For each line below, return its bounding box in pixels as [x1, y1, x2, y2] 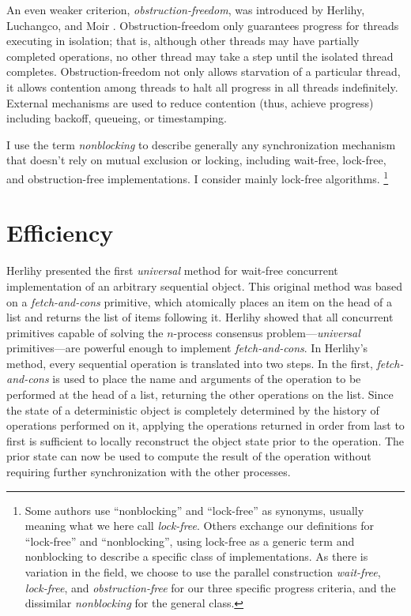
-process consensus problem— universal [173, 324, 360, 340]
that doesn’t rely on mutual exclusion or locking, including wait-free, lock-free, [6, 152, 386, 168]
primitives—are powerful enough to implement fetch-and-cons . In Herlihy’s [6, 340, 368, 356]
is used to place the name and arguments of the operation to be [52, 370, 361, 387]
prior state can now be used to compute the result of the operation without [6, 448, 371, 464]
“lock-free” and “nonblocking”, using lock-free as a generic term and [25, 532, 355, 549]
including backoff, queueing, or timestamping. [6, 110, 227, 126]
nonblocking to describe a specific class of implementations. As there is [25, 548, 368, 565]
